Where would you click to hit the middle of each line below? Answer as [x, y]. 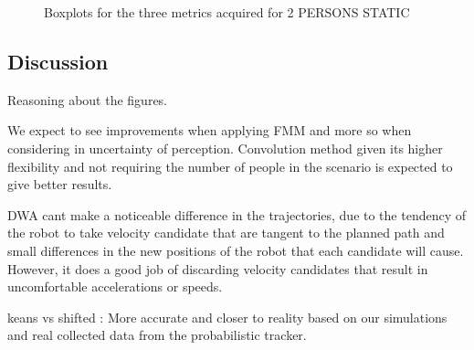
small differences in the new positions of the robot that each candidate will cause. [236, 250]
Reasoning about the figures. [88, 99]
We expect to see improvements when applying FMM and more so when [210, 130]
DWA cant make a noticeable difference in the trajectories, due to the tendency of [237, 214]
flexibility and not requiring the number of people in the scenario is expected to [230, 166]
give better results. [60, 184]
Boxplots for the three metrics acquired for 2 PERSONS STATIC [227, 12]
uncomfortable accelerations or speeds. [115, 286]
